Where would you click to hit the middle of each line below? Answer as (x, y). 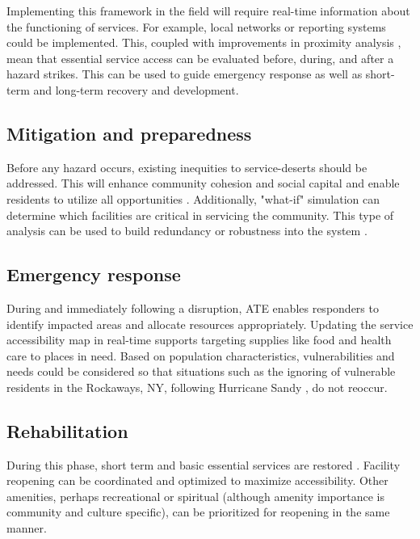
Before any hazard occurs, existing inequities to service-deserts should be (187, 167)
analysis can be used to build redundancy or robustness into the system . (187, 231)
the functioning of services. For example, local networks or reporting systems (196, 26)
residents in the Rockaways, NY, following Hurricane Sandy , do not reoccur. (197, 387)
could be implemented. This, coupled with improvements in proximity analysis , (204, 42)
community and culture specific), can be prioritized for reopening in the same (198, 512)
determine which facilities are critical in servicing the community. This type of (200, 215)
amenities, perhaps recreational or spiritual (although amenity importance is (196, 496)
